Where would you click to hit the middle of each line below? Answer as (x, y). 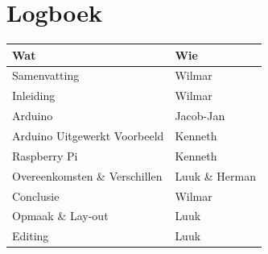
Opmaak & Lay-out (60, 216)
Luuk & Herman (215, 175)
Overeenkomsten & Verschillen (87, 175)
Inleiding (34, 96)
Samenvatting (46, 75)
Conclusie (36, 196)
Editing (31, 236)
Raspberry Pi (45, 155)
